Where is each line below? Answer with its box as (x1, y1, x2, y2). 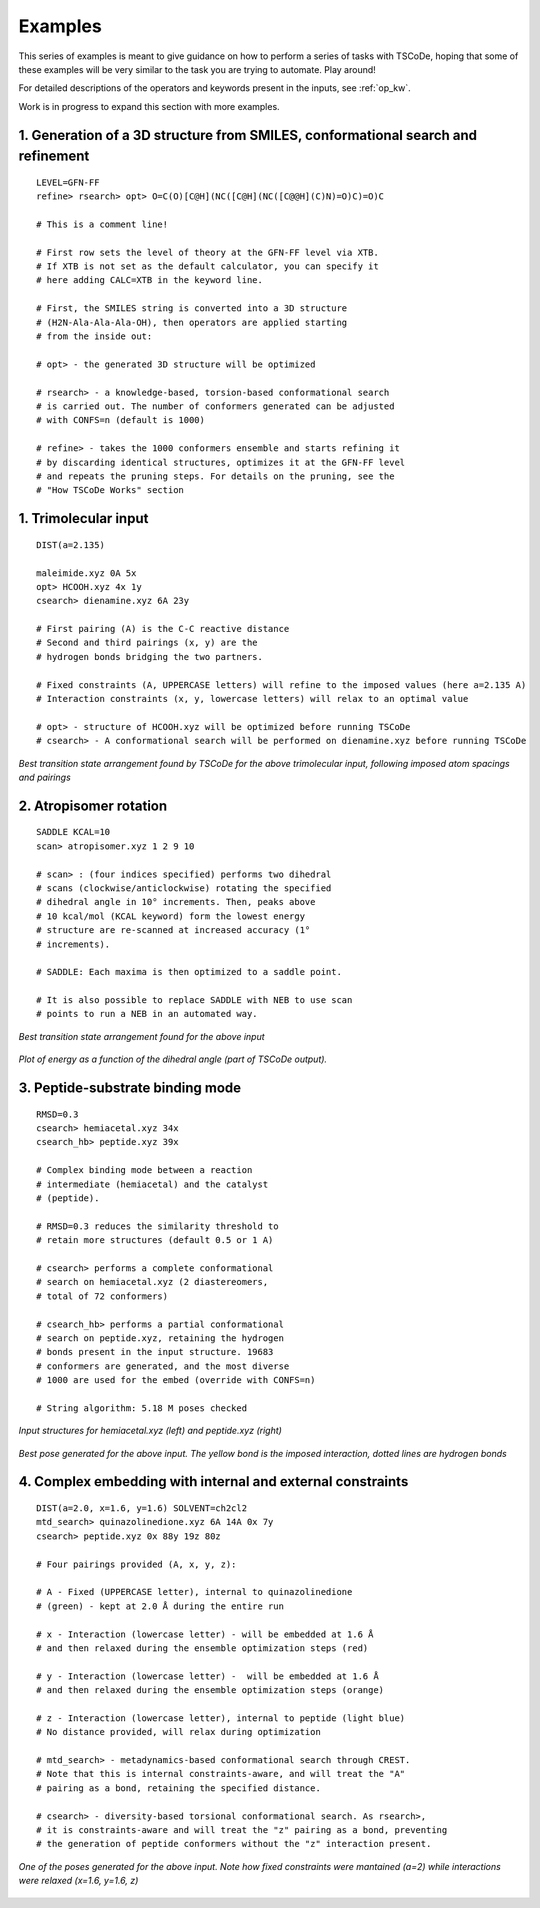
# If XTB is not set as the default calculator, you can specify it (36, 261, 379, 272)
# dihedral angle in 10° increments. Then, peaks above (36, 896, 316, 908)
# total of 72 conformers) (36, 1290, 169, 1302)
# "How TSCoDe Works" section (36, 485, 185, 496)
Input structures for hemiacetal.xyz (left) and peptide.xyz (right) (18, 1425, 282, 1437)
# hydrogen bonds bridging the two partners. (36, 651, 264, 662)
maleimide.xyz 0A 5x (36, 567, 137, 579)
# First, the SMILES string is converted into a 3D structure (36, 303, 348, 314)
